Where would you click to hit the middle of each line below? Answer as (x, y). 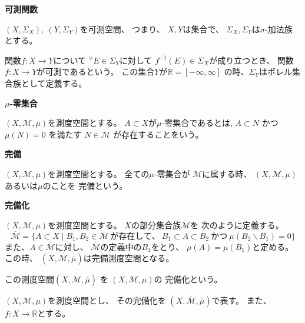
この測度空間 (29, 279)
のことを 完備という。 (85, 185)
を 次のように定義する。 (237, 224)
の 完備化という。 (188, 279)
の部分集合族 (156, 224)
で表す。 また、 (241, 300)
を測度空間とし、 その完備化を (107, 300)
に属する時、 (227, 173)
